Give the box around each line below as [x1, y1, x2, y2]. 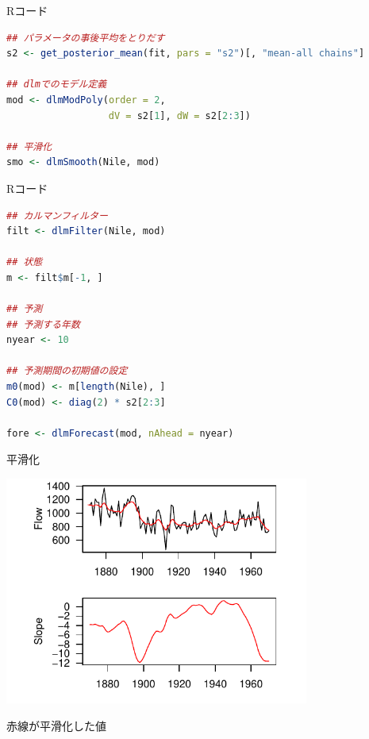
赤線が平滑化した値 [6, 717, 106, 733]
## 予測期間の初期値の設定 [6, 365, 128, 377]
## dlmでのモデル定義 [6, 79, 107, 90]
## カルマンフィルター [6, 210, 108, 221]
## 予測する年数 [6, 318, 80, 330]
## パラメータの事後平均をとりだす [6, 32, 165, 44]
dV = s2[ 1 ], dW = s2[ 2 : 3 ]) [108, 110, 251, 121]
